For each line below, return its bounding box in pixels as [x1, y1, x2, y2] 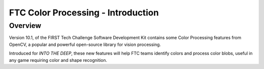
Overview [9, 21, 42, 30]
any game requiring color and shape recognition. [9, 57, 108, 63]
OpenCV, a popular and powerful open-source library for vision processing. [9, 41, 161, 47]
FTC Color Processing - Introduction [9, 7, 159, 18]
